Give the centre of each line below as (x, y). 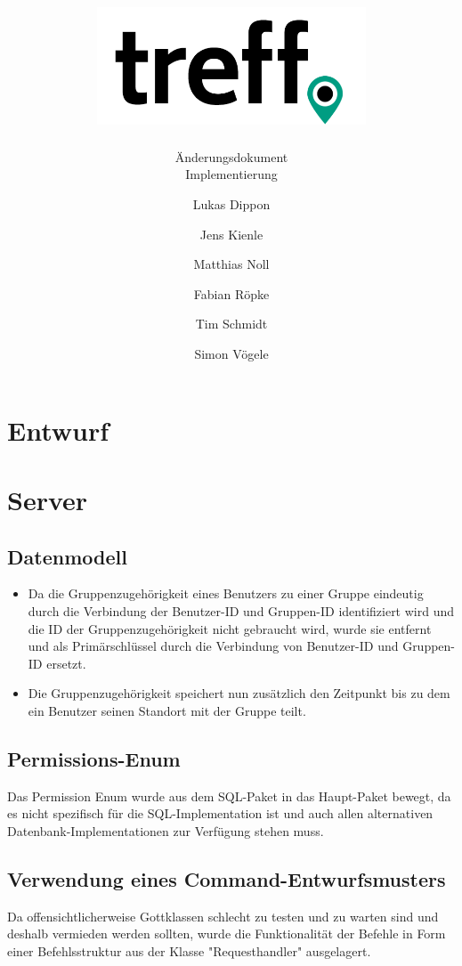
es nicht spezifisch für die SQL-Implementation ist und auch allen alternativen (220, 813)
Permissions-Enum (94, 758)
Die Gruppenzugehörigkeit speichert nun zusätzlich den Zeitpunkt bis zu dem (239, 693)
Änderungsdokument (231, 156)
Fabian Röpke (231, 293)
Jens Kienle (231, 234)
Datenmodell (67, 556)
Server (48, 500)
